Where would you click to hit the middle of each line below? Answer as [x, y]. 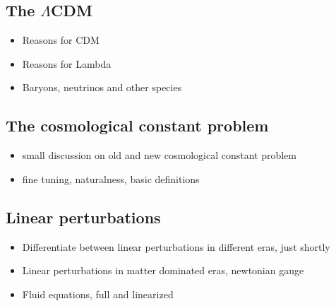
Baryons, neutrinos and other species [102, 87]
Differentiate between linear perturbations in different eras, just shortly [176, 246]
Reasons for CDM [61, 40]
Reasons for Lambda [67, 63]
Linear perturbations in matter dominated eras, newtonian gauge [163, 270]
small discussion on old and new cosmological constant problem [160, 155]
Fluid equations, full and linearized [98, 294]
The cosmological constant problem [137, 125]
